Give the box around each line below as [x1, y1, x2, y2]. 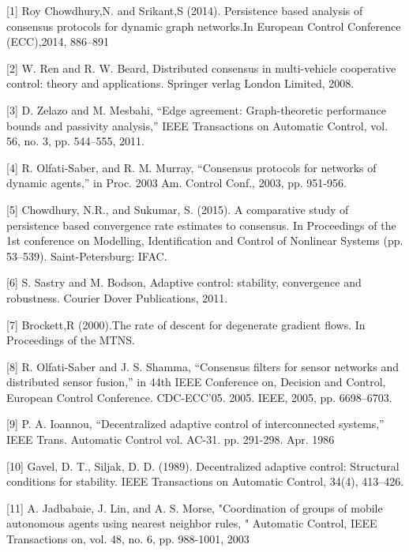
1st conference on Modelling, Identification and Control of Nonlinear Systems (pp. [6, 232, 403, 249]
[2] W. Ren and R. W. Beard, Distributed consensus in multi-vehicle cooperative [6, 59, 396, 76]
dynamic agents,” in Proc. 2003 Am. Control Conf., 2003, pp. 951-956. [6, 175, 347, 191]
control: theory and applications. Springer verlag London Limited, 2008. [6, 75, 355, 92]
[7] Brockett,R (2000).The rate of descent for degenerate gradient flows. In [6, 316, 366, 332]
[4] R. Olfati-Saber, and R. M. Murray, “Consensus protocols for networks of [6, 159, 377, 175]
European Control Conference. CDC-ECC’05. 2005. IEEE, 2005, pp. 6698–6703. [6, 389, 392, 405]
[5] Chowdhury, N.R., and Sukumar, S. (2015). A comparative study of [6, 201, 349, 217]
